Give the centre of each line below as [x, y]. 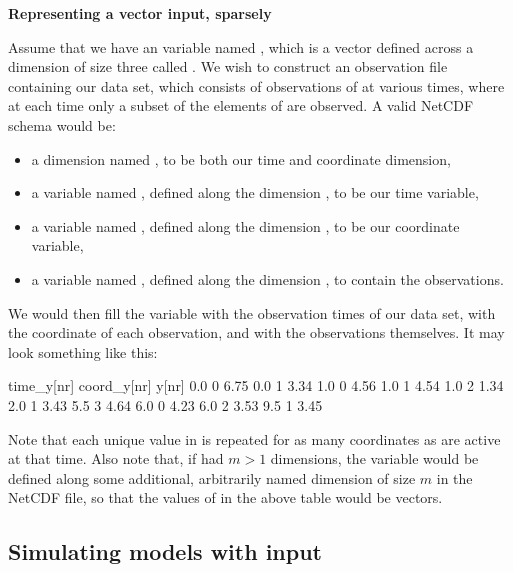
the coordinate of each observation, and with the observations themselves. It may [256, 332]
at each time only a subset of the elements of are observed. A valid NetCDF [241, 105]
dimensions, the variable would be [374, 458]
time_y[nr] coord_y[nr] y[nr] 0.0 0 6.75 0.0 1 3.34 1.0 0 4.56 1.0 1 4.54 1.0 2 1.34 [256, 385]
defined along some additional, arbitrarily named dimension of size [212, 477]
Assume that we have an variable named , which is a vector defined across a [241, 46]
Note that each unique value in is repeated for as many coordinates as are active [254, 438]
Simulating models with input [165, 551]
